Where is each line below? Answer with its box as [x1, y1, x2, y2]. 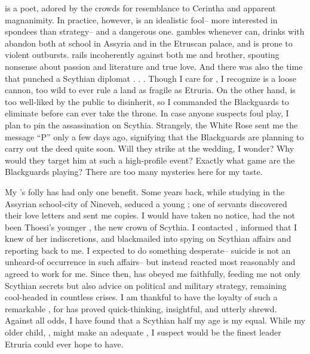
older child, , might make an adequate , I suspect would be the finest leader [5, 326, 281, 338]
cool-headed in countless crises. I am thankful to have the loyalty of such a [5, 291, 278, 303]
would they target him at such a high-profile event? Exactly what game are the [5, 153, 295, 166]
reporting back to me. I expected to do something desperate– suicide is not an [5, 244, 291, 256]
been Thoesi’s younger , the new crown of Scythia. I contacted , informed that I [5, 220, 297, 233]
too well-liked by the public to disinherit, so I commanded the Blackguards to [5, 95, 289, 107]
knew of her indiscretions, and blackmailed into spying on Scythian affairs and [5, 232, 291, 245]
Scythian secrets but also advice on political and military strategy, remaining [5, 279, 287, 291]
